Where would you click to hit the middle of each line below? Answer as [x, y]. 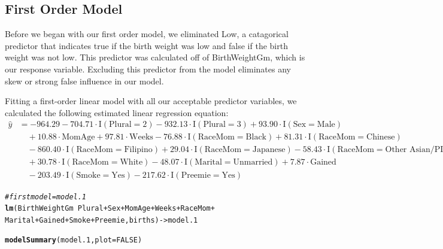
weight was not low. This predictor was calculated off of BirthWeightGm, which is [155, 57]
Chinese [381, 137]
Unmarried [253, 163]
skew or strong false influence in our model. [84, 81]
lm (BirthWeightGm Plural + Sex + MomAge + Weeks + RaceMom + [110, 209]
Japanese [269, 150]
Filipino [138, 150]
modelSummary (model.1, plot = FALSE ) [74, 240]
